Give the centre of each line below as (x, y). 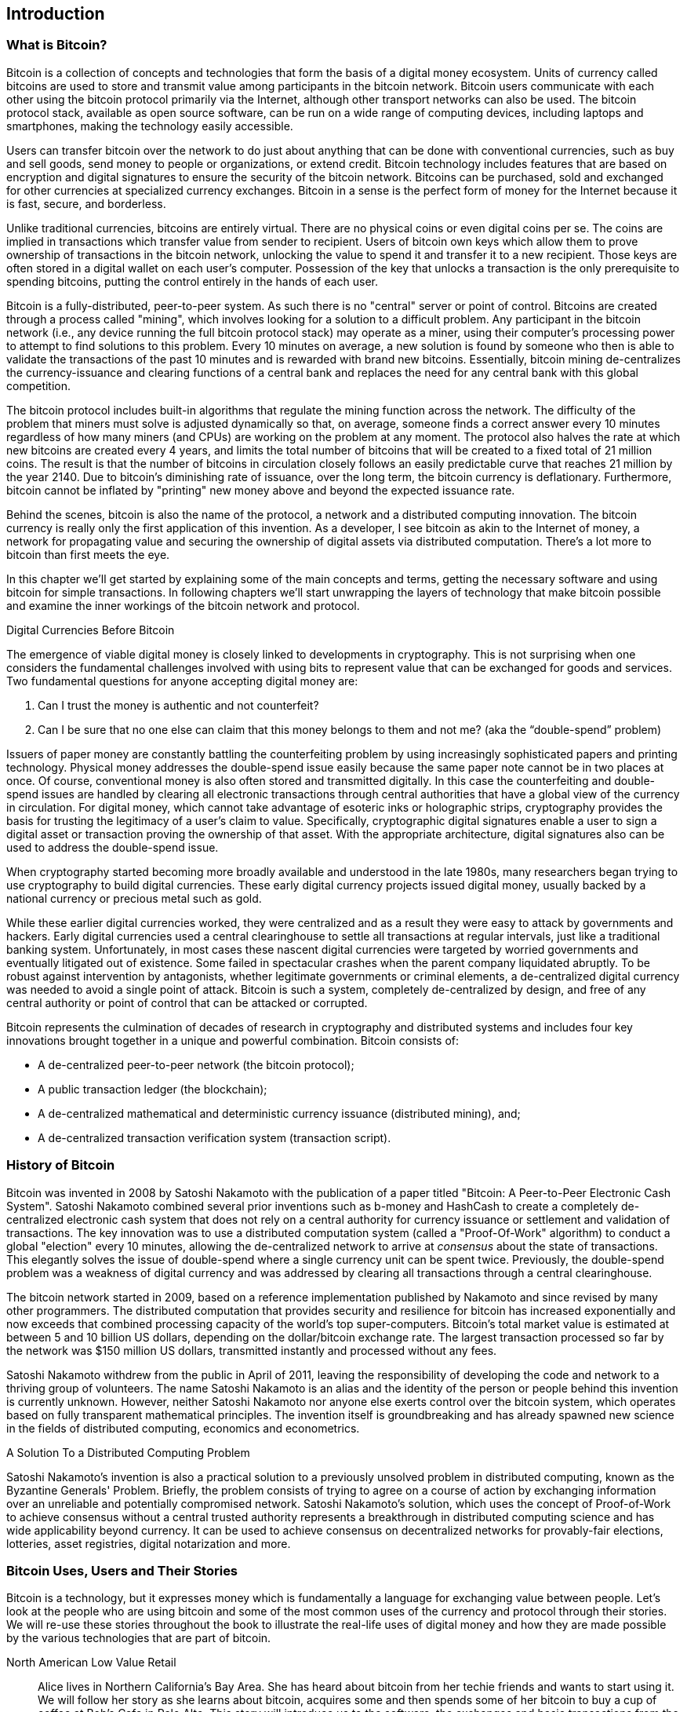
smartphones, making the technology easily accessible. (150, 126)
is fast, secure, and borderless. (86, 203)
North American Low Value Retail (91, 1663)
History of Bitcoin (61, 1165)
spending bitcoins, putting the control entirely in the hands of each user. (193, 281)
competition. (39, 385)
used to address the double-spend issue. (113, 847)
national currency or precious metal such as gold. (134, 898)
